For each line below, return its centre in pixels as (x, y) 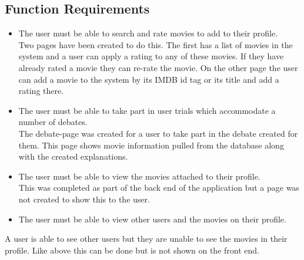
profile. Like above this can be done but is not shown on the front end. (132, 250)
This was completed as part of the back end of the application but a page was (159, 188)
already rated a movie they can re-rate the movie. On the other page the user (158, 67)
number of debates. (53, 122)
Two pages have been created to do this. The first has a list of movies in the (156, 44)
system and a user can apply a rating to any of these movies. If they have (151, 56)
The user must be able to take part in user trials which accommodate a (147, 110)
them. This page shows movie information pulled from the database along (151, 145)
